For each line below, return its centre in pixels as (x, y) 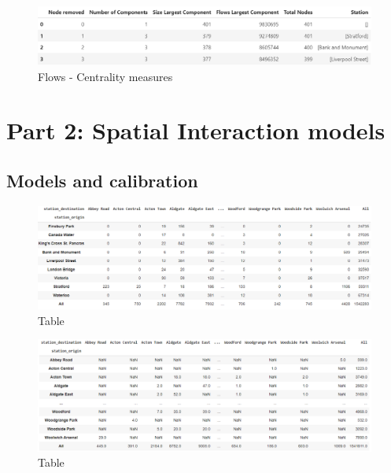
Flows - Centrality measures (105, 76)
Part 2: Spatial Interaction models (196, 130)
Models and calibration (102, 180)
